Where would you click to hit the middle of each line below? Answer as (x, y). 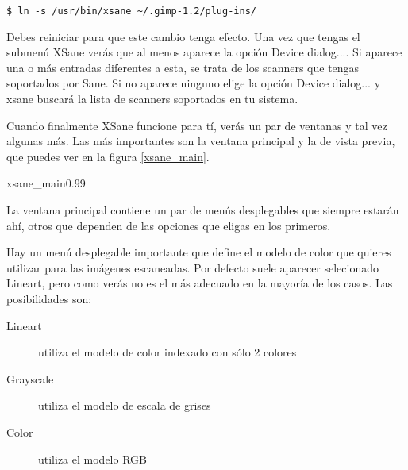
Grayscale (30, 378)
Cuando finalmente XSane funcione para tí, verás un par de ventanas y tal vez (197, 125)
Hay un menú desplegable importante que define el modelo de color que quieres (199, 252)
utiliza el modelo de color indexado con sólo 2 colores (167, 352)
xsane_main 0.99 (46, 183)
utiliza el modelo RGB (92, 458)
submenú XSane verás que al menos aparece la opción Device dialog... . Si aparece (204, 52)
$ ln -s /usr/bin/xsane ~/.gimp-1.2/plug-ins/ (131, 11)
